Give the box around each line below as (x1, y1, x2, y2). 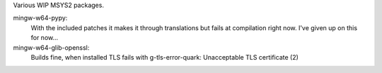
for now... (30, 34, 59, 42)
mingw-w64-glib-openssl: (13, 43, 90, 52)
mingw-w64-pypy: (13, 14, 68, 22)
